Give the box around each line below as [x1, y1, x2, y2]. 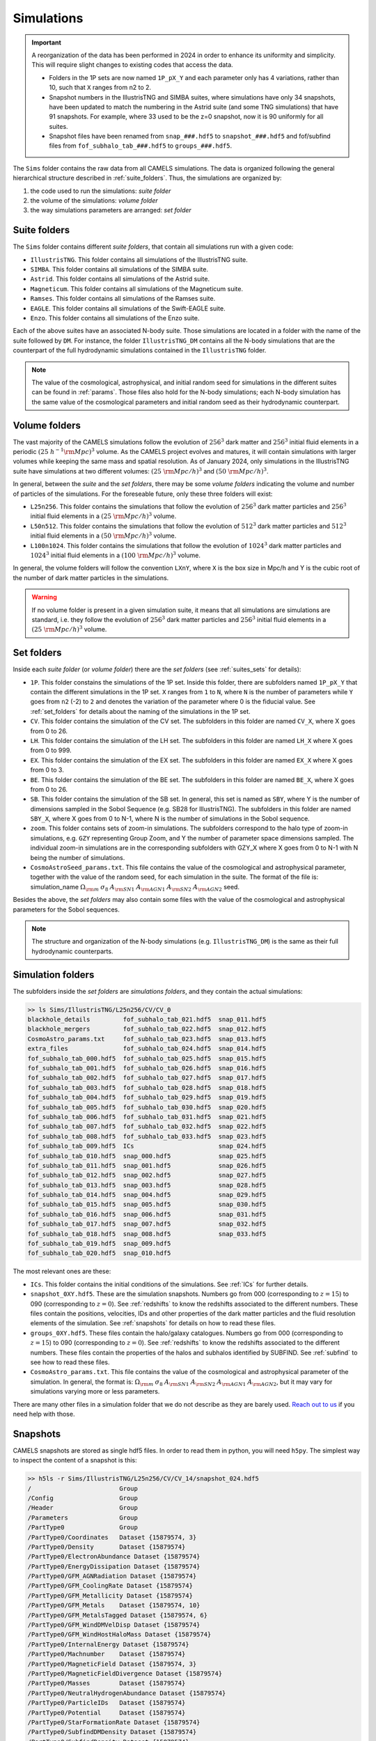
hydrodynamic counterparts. [31, 947, 113, 955]
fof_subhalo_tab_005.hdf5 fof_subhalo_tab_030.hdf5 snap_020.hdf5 [27, 1103, 267, 1111]
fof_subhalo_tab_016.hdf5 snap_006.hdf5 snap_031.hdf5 [27, 1210, 267, 1218]
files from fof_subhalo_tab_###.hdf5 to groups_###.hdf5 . [49, 141, 233, 150]
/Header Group [27, 1504, 139, 1512]
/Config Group [27, 1494, 139, 1502]
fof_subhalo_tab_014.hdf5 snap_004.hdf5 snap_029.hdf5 [27, 1191, 267, 1199]
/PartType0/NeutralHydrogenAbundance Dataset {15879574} [27, 1689, 226, 1697]
